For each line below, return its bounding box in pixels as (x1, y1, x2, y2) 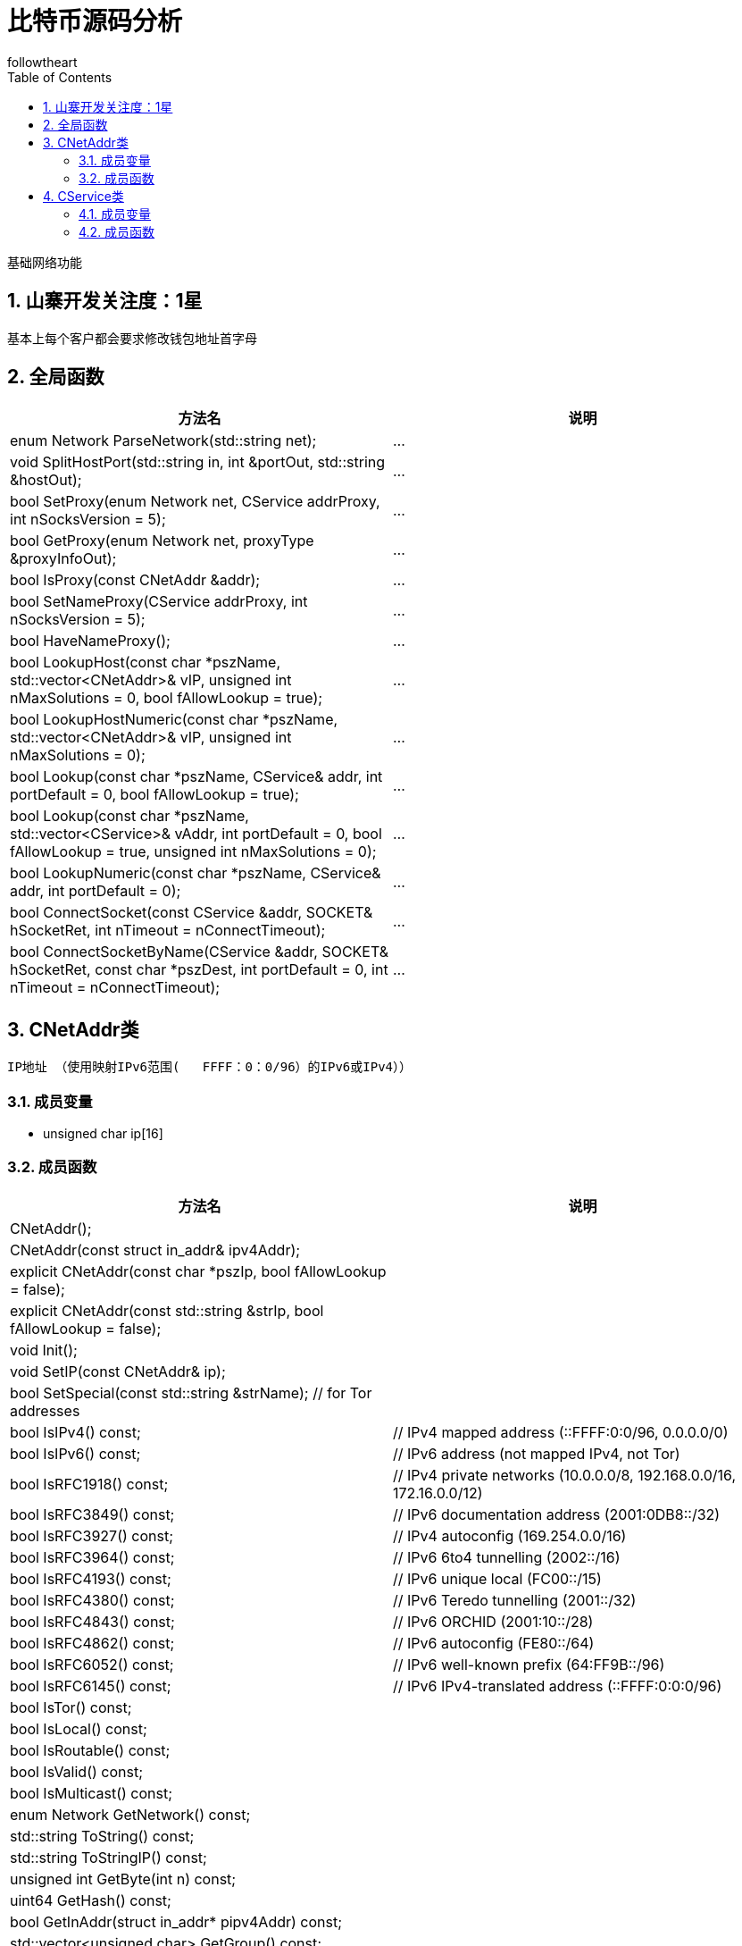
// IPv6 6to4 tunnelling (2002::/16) (393, 1548, 621, 1566)
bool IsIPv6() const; (10, 1444, 141, 1463)
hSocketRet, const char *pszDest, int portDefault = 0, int (10, 960, 388, 979)
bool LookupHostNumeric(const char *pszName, (10, 710, 338, 729)
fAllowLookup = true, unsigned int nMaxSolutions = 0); (10, 843, 377, 861)
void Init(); (10, 1340, 78, 1359)
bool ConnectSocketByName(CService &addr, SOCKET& (10, 943, 389, 961)
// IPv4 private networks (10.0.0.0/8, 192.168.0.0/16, (393, 1465, 737, 1484)
